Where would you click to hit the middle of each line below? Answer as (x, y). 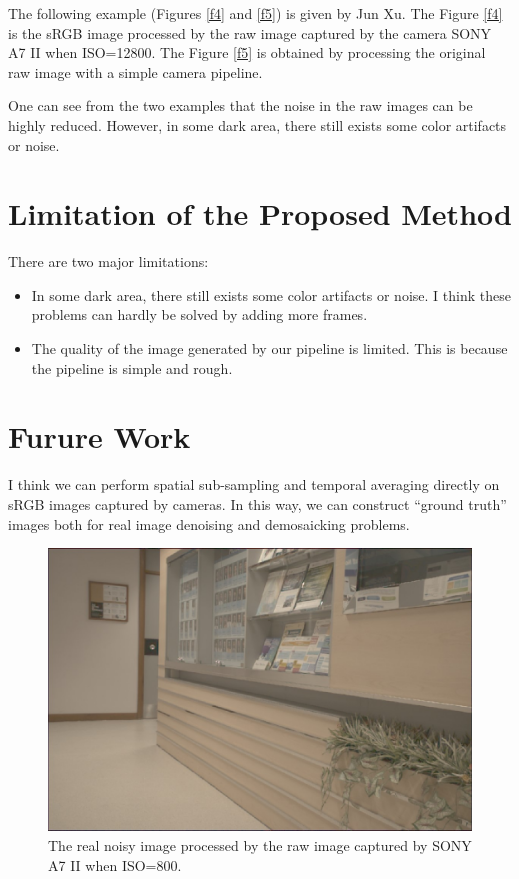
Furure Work (99, 436)
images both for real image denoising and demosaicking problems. (209, 523)
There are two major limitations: (108, 261)
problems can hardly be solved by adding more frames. (199, 314)
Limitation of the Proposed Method (260, 213)
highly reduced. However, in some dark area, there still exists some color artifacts (257, 124)
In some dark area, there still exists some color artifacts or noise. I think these (271, 294)
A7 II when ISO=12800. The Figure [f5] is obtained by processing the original (247, 52)
